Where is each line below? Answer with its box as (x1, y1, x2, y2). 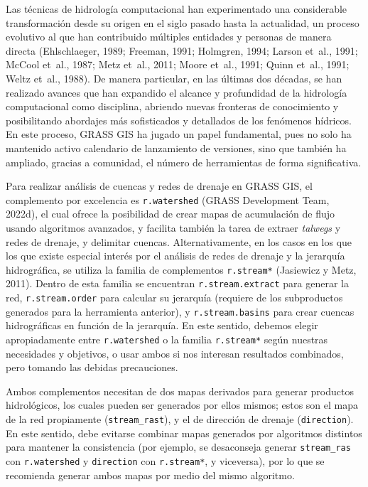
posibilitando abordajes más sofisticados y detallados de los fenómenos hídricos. (6, 112, 352, 127)
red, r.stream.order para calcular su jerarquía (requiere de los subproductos (6, 290, 343, 305)
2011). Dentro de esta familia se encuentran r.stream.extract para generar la (6, 276, 349, 291)
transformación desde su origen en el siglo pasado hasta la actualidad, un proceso (6, 15, 359, 30)
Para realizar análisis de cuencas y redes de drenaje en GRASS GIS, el (6, 178, 313, 193)
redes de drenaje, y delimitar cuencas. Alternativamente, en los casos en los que (6, 234, 352, 249)
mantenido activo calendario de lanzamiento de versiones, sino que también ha (6, 140, 347, 155)
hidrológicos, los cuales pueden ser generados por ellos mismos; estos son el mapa (6, 397, 358, 412)
